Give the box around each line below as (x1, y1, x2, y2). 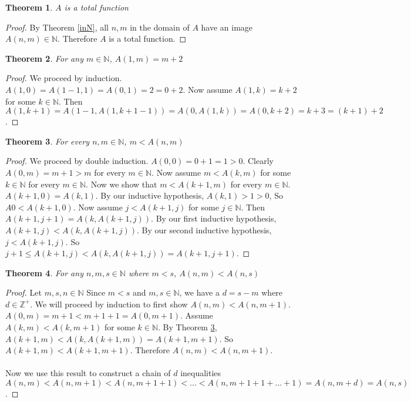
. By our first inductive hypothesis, (151, 212, 277, 225)
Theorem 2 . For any (5, 52, 83, 64)
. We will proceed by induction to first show (30, 297, 188, 310)
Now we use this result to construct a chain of (5, 367, 171, 379)
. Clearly (242, 155, 274, 167)
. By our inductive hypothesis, (95, 189, 204, 202)
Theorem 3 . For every (5, 135, 90, 147)
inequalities (180, 367, 221, 379)
